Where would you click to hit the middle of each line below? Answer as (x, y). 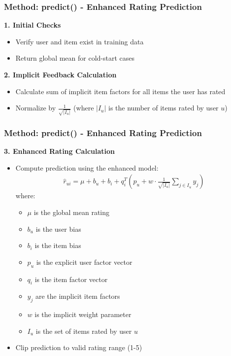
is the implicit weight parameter (83, 314)
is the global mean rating (72, 212)
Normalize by (36, 108)
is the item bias (58, 245)
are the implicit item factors (78, 296)
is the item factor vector (71, 279)
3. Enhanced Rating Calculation (59, 151)
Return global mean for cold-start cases (75, 58)
